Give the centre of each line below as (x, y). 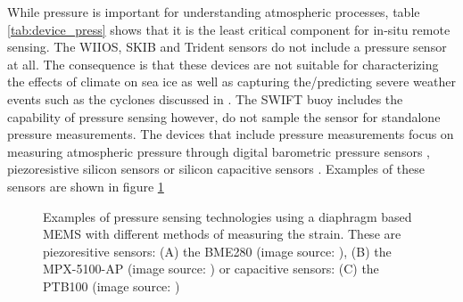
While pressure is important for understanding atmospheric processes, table (214, 12)
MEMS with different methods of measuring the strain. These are (222, 234)
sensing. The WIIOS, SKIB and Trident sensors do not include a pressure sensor (227, 47)
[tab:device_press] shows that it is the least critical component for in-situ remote (229, 29)
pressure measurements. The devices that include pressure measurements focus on (231, 134)
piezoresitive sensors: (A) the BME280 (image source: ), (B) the (217, 251)
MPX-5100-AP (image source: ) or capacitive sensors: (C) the (211, 269)
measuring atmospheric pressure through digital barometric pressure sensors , (219, 151)
